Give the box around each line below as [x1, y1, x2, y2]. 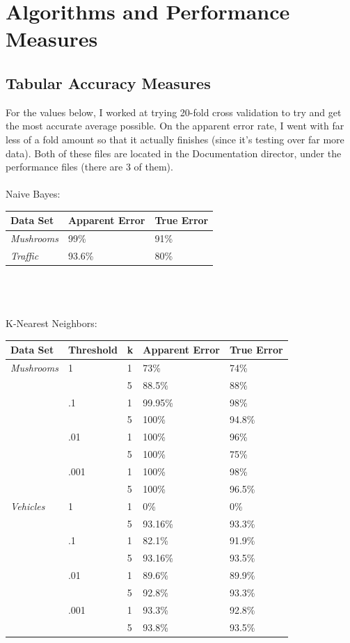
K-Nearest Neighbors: [6, 315, 97, 330]
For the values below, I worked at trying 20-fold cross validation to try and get [6, 104, 342, 119]
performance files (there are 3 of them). [6, 159, 173, 174]
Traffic [10, 248, 39, 263]
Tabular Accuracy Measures [6, 72, 211, 93]
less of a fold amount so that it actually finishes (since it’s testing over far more [6, 132, 344, 146]
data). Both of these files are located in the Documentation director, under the [6, 145, 342, 160]
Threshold [67, 342, 118, 357]
